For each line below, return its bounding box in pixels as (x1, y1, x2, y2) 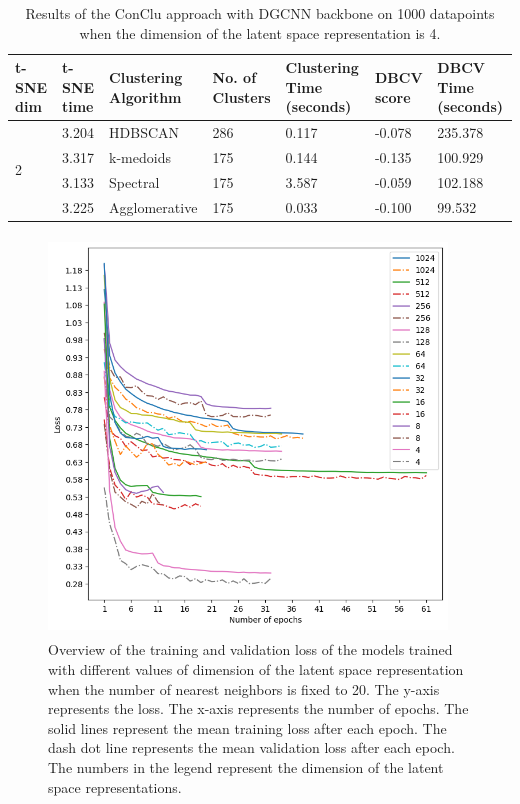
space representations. (48, 776, 182, 797)
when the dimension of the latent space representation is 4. (79, 22, 441, 43)
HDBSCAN (109, 122, 180, 143)
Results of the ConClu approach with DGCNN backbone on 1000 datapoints (25, 3, 495, 23)
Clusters (212, 86, 271, 107)
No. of (212, 66, 257, 87)
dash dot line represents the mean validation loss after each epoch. (48, 737, 455, 758)
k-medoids (109, 147, 171, 168)
